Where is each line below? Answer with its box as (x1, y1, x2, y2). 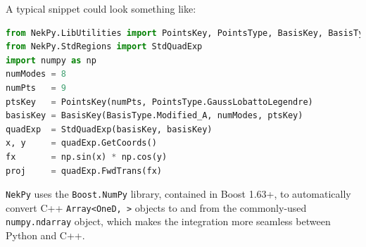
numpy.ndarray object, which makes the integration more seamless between (6, 214, 331, 229)
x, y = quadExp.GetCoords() (6, 138, 157, 148)
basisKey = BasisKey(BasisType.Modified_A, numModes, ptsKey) (6, 110, 303, 121)
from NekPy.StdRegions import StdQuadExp (6, 42, 203, 52)
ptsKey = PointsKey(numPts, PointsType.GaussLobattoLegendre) (6, 96, 313, 107)
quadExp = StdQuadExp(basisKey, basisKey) (6, 124, 213, 134)
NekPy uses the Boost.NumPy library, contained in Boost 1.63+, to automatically (6, 186, 351, 201)
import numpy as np (6, 55, 96, 65)
